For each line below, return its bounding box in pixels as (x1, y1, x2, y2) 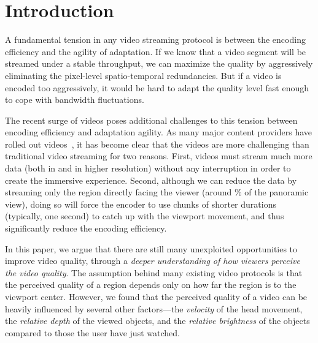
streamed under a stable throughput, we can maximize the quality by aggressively (5, 57, 313, 70)
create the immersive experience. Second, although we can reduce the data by (5, 173, 297, 186)
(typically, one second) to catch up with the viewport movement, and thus (5, 209, 284, 222)
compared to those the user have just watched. (5, 326, 180, 339)
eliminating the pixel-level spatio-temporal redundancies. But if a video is (5, 69, 282, 81)
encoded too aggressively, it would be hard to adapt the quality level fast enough (5, 81, 309, 94)
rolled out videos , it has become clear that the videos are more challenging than (5, 137, 309, 150)
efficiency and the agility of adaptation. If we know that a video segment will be (5, 45, 306, 58)
